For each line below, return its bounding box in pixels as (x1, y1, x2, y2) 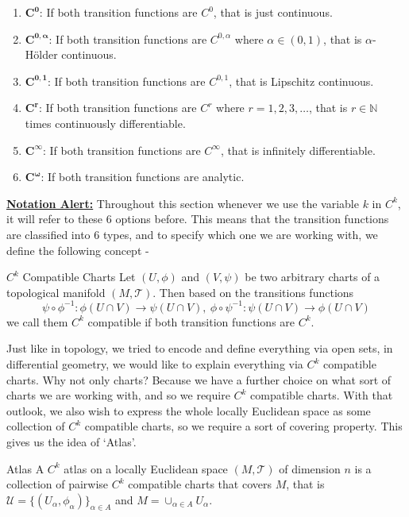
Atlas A (6, 460, 44, 476)
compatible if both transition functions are (87, 313, 295, 330)
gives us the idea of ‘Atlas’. (6, 433, 137, 449)
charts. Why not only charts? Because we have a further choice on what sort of (6, 371, 392, 388)
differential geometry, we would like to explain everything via (6, 356, 303, 372)
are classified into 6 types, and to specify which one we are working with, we (6, 226, 378, 242)
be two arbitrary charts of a (245, 268, 380, 285)
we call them (6, 313, 68, 330)
